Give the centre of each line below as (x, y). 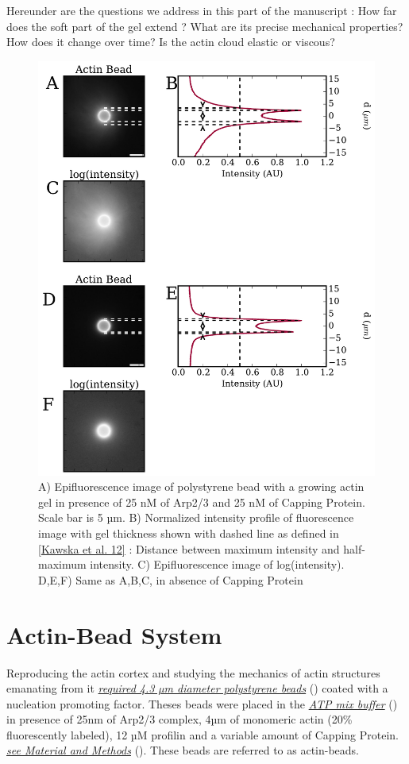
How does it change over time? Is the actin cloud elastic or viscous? (171, 42)
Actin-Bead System (114, 634)
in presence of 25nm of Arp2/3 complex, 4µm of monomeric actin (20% (179, 719)
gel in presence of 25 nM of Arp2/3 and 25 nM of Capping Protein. (202, 502)
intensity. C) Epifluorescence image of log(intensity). (217, 564)
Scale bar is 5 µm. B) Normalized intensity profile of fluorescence (196, 517)
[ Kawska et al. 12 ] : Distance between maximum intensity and (189, 548)
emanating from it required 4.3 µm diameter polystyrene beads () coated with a (197, 688)
